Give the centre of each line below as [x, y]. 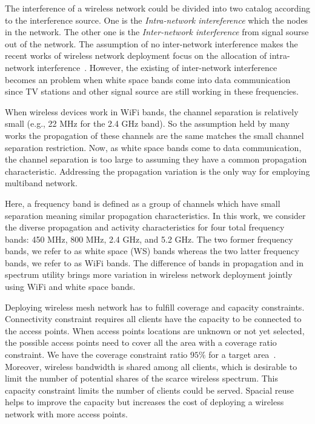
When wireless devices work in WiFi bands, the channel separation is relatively [152, 111]
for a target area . [242, 355]
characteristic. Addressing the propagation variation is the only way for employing [157, 171]
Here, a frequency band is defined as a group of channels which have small [143, 203]
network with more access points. [66, 414]
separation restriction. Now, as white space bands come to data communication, [153, 147]
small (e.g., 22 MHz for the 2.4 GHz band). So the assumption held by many [148, 123]
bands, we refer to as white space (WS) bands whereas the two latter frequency [152, 251]
